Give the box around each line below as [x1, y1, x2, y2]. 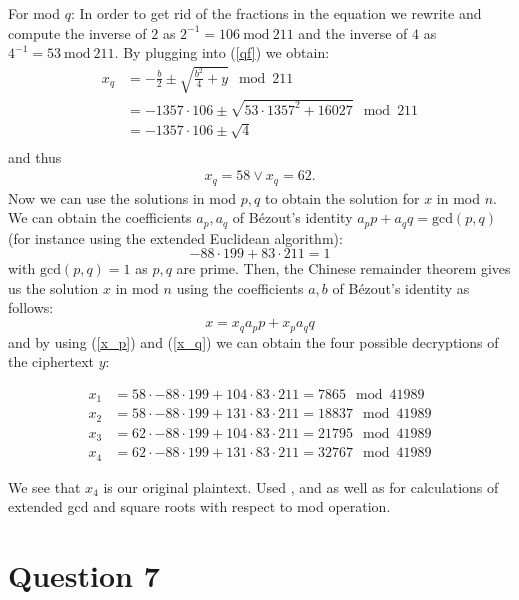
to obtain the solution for [264, 187, 420, 208]
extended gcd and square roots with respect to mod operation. [8, 496, 391, 517]
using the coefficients [176, 277, 304, 298]
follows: [8, 297, 54, 318]
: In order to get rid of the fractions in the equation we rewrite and [70, 3, 482, 23]
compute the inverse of [8, 22, 147, 43]
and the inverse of [298, 22, 408, 43]
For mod [8, 3, 60, 23]
